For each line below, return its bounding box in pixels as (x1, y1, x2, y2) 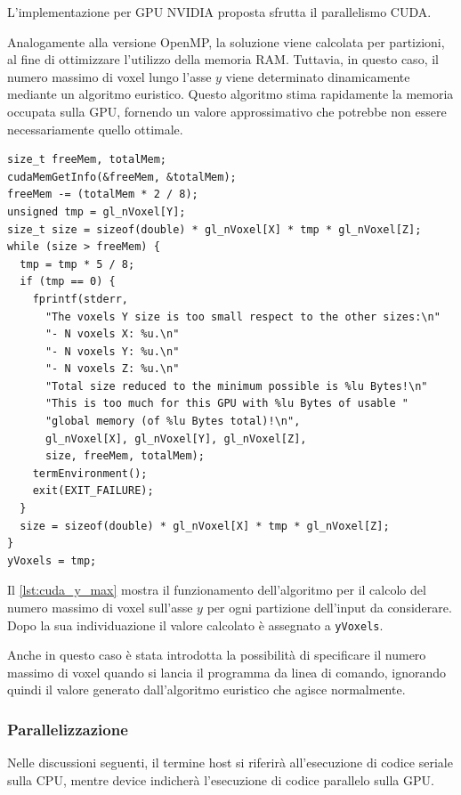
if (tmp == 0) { (20, 275, 116, 288)
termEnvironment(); (32, 466, 148, 480)
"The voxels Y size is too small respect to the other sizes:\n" (44, 310, 441, 323)
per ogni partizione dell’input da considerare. (206, 598, 452, 616)
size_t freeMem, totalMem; (7, 153, 166, 166)
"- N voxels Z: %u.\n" (44, 362, 180, 376)
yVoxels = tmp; (7, 554, 97, 567)
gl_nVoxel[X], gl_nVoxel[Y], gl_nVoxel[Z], (44, 432, 307, 445)
